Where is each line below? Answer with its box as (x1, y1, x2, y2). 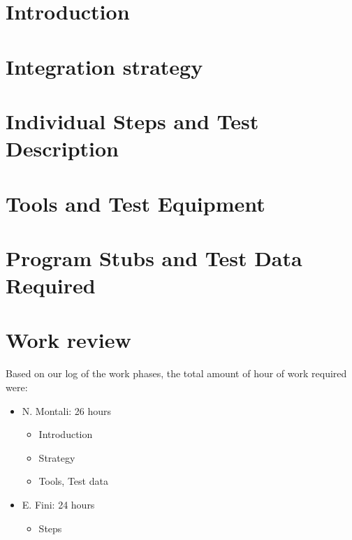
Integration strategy (6, 52, 203, 80)
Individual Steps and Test (6, 106, 259, 135)
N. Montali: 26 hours (22, 403, 112, 418)
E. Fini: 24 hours (22, 497, 95, 511)
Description (6, 134, 119, 163)
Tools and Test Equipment (6, 189, 265, 217)
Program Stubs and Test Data (6, 243, 302, 272)
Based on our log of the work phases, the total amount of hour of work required (6, 366, 347, 381)
